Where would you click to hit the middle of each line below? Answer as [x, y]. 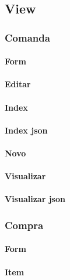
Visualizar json [35, 199]
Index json [26, 130]
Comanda [27, 37]
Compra [24, 225]
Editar [18, 84]
